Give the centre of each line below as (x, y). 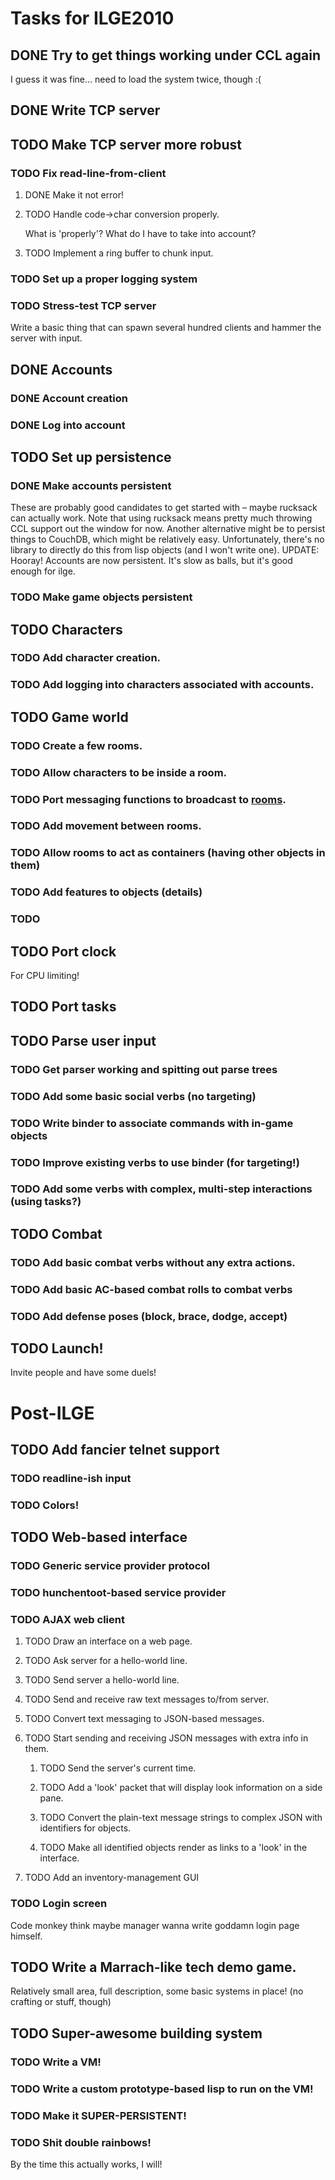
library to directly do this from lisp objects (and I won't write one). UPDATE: (165, 550)
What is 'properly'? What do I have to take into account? (140, 234)
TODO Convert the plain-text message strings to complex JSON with (181, 1818)
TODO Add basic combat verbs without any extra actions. (153, 1262)
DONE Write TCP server (85, 110)
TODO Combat (56, 1233)
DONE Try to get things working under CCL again (166, 55)
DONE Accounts (61, 369)
